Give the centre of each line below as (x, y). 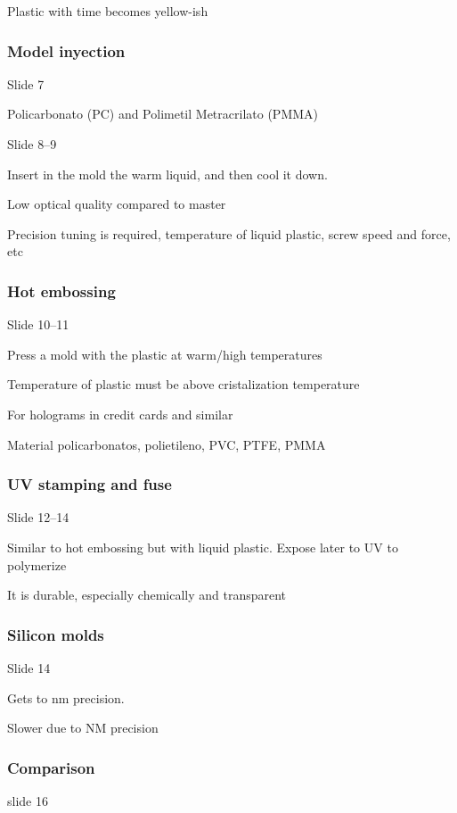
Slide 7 (26, 83)
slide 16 (28, 800)
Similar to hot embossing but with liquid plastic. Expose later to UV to (203, 547)
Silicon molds (56, 634)
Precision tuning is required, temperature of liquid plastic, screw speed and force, (229, 233)
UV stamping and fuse (90, 484)
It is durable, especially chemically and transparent (147, 595)
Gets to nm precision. (66, 697)
